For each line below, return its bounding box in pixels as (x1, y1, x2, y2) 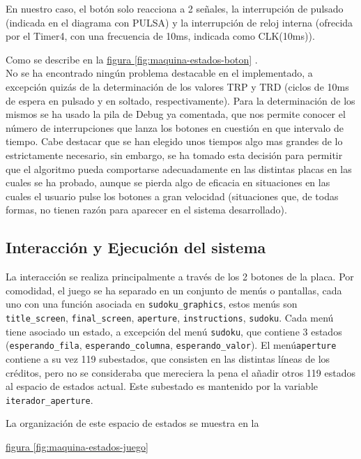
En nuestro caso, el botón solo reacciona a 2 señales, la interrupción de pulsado (6, 1, 344, 15)
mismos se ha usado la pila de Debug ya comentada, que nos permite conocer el (6, 107, 346, 121)
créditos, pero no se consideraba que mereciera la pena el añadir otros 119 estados (6, 365, 355, 379)
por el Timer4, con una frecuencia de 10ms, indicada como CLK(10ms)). (6, 29, 315, 43)
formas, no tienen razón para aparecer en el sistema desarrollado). (6, 202, 287, 217)
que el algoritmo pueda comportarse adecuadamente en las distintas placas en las (6, 161, 352, 176)
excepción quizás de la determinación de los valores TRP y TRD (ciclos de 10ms (6, 79, 349, 93)
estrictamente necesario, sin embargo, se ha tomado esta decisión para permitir (6, 147, 343, 162)
